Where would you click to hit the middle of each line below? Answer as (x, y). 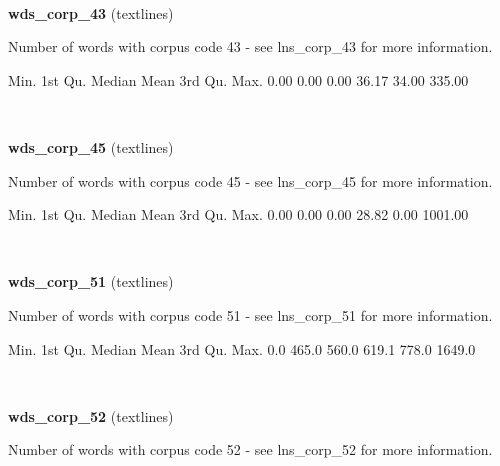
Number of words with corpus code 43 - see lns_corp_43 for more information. (250, 46)
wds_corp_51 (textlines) (91, 281)
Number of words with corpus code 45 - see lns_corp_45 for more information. (250, 180)
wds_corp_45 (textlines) (91, 146)
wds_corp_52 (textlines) (91, 415)
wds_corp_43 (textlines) (91, 12)
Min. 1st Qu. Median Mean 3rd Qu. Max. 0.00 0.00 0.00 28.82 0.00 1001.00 (238, 214)
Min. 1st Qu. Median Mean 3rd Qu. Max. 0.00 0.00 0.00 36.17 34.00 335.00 (238, 79)
